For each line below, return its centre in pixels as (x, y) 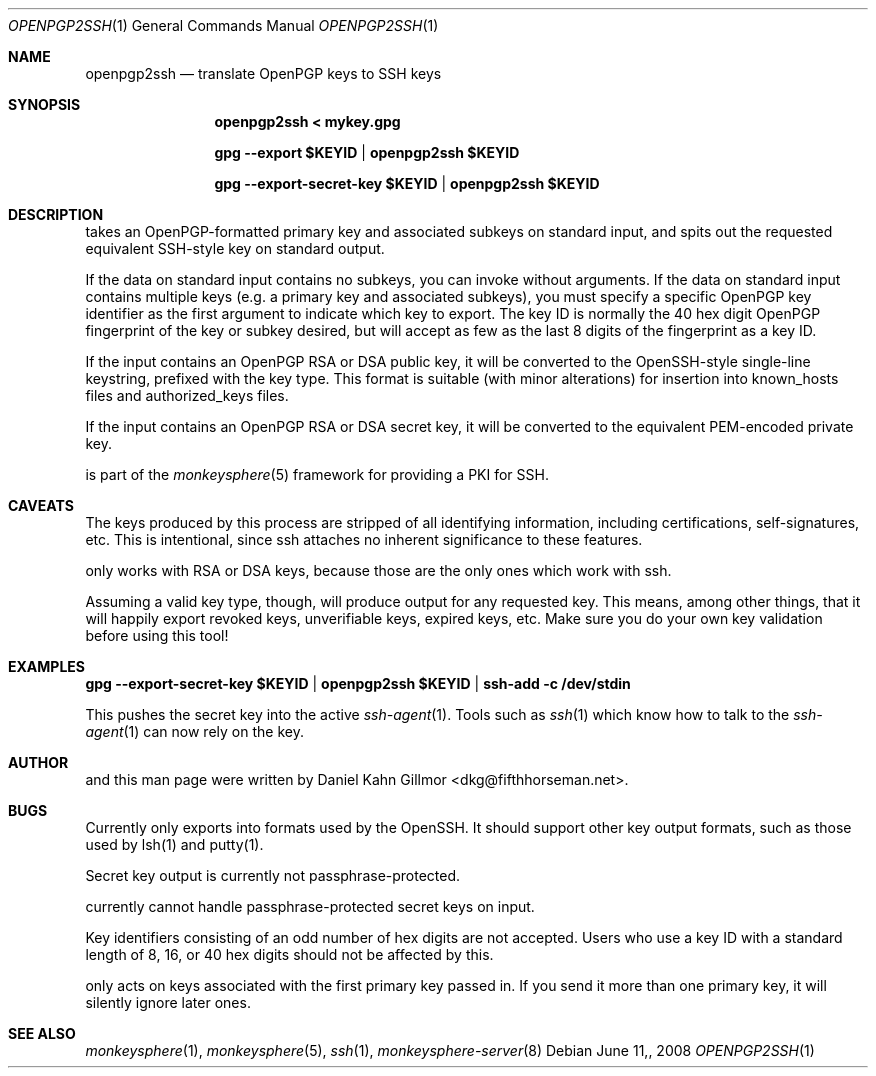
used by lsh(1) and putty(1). (174, 844)
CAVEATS (41, 505)
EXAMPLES (46, 666)
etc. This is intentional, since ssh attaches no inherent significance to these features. (364, 539)
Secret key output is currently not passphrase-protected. (273, 875)
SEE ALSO (42, 1033)
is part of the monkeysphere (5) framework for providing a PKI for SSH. (317, 474)
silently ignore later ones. (168, 1002)
